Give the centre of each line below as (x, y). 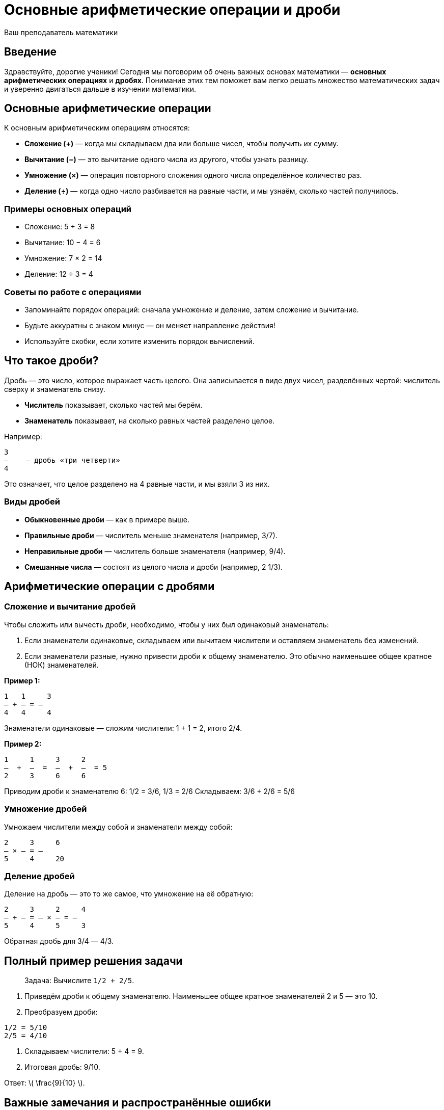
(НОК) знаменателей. (62, 665)
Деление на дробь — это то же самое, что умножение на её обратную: (129, 894)
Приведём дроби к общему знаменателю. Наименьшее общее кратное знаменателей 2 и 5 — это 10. (201, 996)
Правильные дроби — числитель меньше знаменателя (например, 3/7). (151, 535)
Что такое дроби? (51, 361)
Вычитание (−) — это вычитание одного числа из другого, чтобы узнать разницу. (167, 160)
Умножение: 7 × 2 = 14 (63, 258)
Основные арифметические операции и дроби (172, 10)
